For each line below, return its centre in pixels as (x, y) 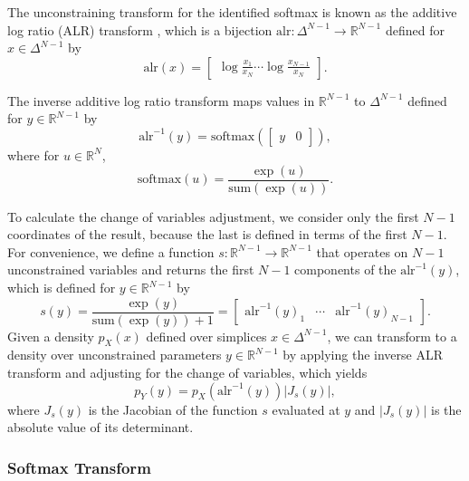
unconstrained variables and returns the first (131, 269)
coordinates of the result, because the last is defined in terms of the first (207, 234)
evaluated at (306, 409)
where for (33, 154)
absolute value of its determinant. (100, 427)
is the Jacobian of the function (173, 409)
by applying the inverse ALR (363, 355)
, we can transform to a (392, 336)
